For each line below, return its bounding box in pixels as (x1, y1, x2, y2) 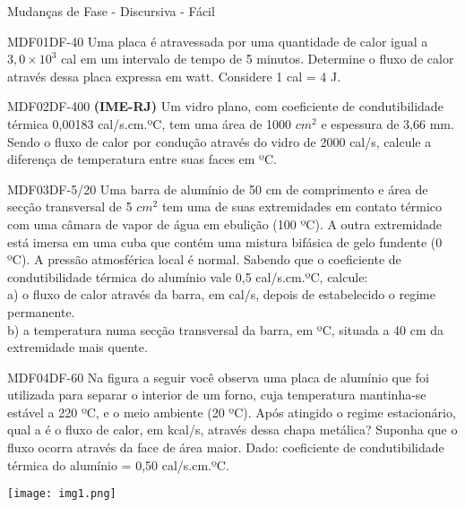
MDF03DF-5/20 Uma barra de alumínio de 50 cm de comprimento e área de (7, 179, 428, 198)
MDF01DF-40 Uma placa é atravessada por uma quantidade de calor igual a (7, 31, 428, 50)
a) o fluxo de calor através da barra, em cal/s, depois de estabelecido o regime (7, 285, 436, 304)
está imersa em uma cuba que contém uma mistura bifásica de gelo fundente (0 (7, 232, 443, 251)
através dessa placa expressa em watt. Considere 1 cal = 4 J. (7, 66, 341, 85)
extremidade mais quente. (7, 338, 148, 357)
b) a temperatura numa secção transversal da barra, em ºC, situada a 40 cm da (7, 320, 444, 339)
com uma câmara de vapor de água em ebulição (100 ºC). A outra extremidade (7, 214, 443, 233)
